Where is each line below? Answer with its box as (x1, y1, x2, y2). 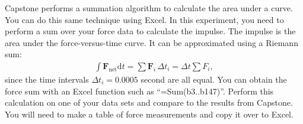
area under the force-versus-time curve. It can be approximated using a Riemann (5, 36, 298, 48)
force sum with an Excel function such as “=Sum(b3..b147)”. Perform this (5, 84, 274, 97)
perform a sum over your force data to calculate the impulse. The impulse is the (5, 25, 296, 37)
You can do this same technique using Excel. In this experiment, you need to (5, 13, 284, 25)
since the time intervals (5, 73, 89, 85)
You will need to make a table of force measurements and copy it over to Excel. (5, 107, 294, 120)
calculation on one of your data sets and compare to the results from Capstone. (5, 96, 293, 109)
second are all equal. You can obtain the (141, 73, 287, 85)
